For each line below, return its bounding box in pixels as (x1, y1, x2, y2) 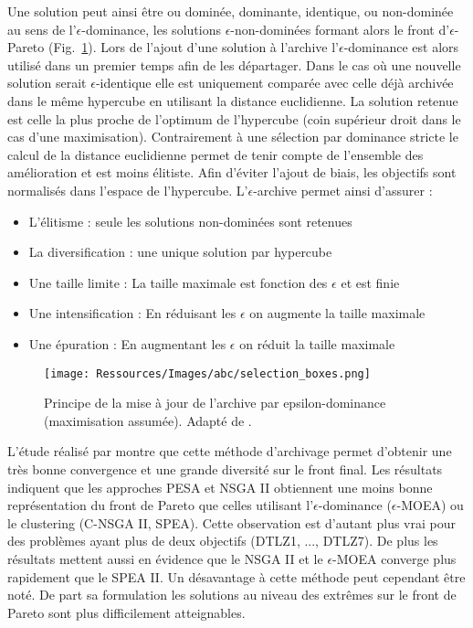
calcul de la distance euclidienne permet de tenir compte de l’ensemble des (7, 144, 424, 164)
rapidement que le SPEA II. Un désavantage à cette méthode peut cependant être (7, 567, 466, 586)
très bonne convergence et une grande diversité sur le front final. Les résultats (7, 459, 443, 478)
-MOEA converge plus (332, 548, 457, 568)
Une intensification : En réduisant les (28, 303, 236, 323)
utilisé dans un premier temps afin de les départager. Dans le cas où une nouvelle (7, 55, 461, 74)
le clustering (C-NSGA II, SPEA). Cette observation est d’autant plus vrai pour (7, 513, 456, 532)
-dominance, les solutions (81, 19, 221, 38)
